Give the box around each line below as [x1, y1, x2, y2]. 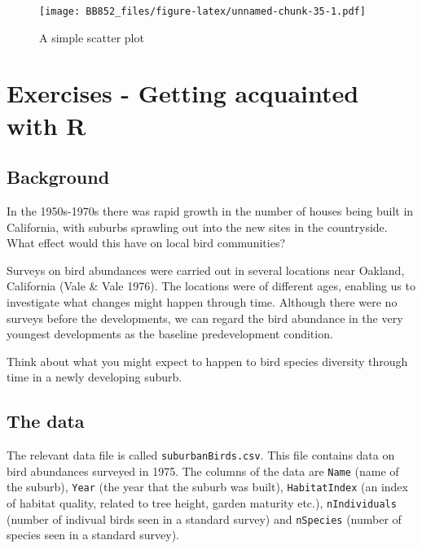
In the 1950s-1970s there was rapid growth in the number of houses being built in [7, 203, 414, 220]
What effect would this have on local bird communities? [7, 234, 286, 251]
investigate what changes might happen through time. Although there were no [7, 293, 398, 310]
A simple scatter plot [39, 28, 144, 46]
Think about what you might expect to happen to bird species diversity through [7, 352, 408, 369]
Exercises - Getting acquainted [7, 76, 359, 110]
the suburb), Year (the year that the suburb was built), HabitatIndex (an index [7, 478, 408, 495]
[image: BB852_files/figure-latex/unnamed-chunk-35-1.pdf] [39, 6, 366, 17]
